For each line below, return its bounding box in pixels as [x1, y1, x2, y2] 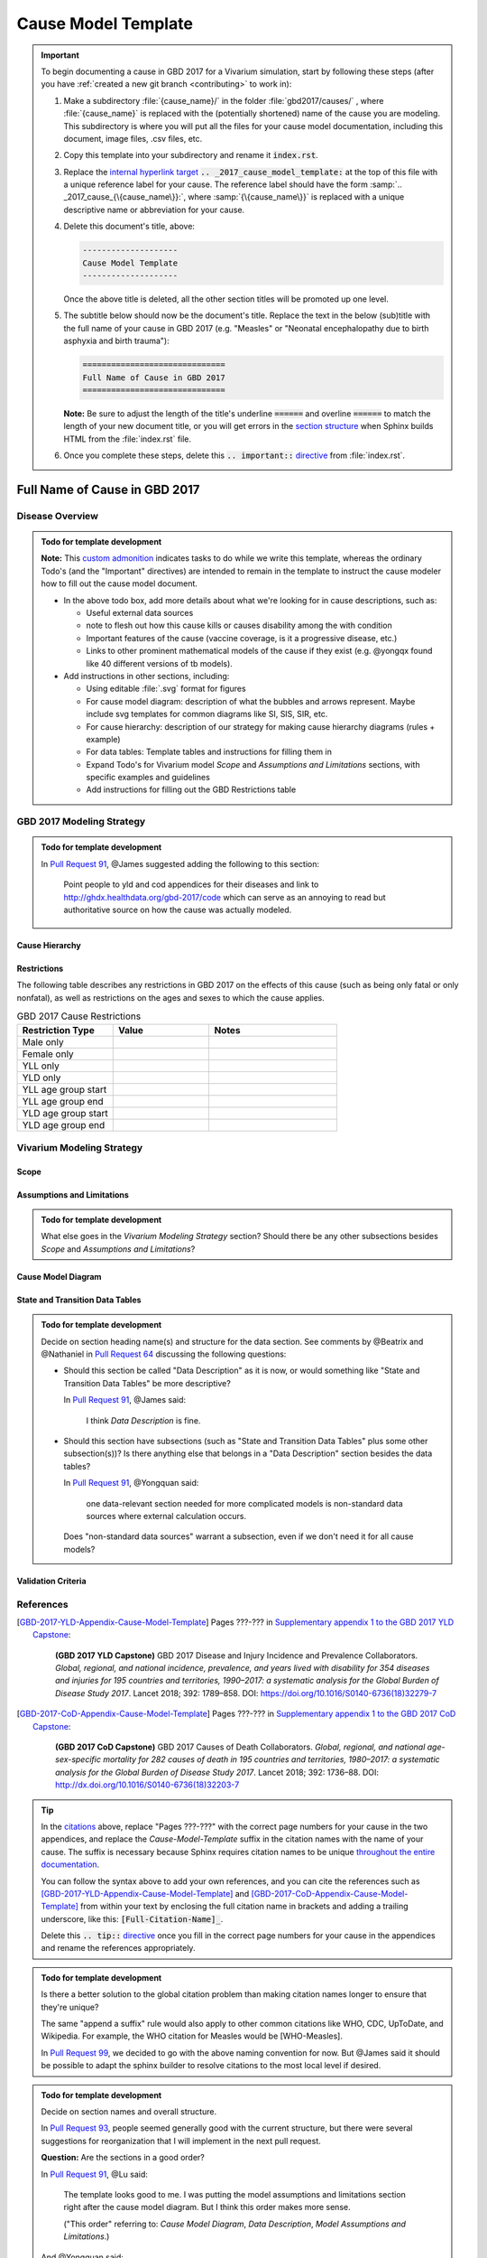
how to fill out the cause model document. [41, 578, 198, 589]
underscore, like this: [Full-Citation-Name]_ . [41, 1913, 224, 1924]
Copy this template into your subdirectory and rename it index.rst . [63, 150, 319, 161]
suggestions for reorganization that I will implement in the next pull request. [41, 2135, 322, 2146]
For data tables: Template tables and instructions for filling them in [86, 746, 333, 758]
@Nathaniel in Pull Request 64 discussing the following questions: [41, 1348, 287, 1359]
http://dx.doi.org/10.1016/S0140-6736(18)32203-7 [55, 1779, 240, 1790]
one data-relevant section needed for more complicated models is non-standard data [86, 1498, 403, 1508]
